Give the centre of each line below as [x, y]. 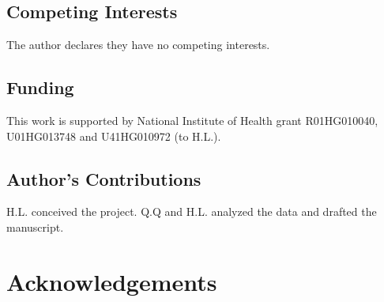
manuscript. [35, 226]
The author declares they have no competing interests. [138, 45]
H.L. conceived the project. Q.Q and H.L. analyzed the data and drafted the [192, 211]
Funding [40, 87]
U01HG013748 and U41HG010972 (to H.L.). [114, 136]
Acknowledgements [112, 281]
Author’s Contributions [104, 178]
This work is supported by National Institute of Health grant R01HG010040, [192, 120]
